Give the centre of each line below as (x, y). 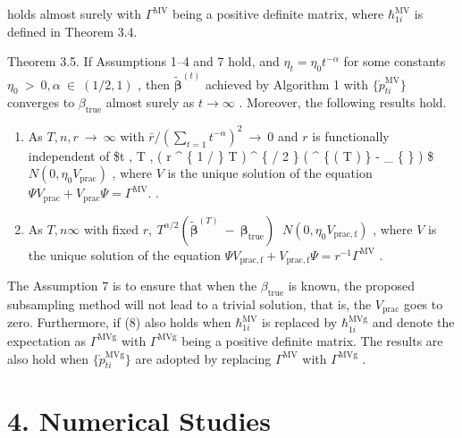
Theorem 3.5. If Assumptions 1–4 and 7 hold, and (143, 61)
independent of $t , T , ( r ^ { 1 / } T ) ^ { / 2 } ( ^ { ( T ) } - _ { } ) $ (231, 155)
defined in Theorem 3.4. (72, 31)
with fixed (111, 228)
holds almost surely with (74, 13)
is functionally (351, 135)
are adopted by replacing (203, 358)
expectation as (46, 340)
